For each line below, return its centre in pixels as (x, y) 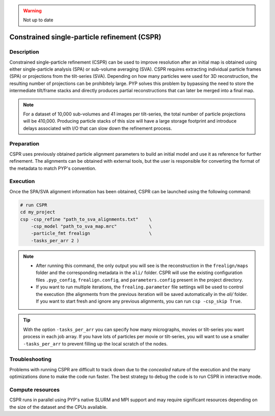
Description (24, 52)
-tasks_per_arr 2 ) (55, 241)
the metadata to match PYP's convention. (53, 168)
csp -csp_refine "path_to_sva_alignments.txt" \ (86, 219)
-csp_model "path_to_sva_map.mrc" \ (91, 226)
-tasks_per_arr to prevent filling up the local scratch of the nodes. (95, 344)
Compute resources (35, 390)
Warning (32, 11)
